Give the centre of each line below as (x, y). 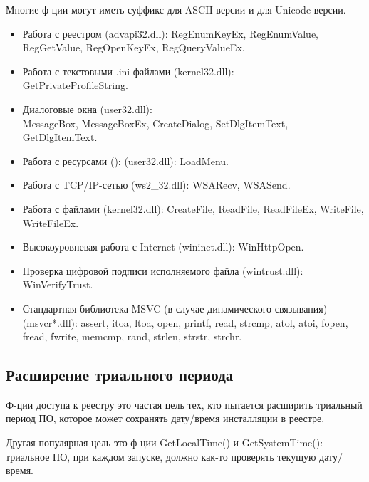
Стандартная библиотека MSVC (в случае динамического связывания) (175, 308)
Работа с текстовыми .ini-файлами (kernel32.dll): (128, 71)
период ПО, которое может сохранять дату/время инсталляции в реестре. (165, 418)
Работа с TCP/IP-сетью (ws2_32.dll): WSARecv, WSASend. (156, 185)
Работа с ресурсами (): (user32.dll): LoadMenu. (125, 161)
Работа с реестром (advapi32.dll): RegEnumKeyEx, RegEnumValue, (171, 33)
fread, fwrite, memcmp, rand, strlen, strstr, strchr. (132, 336)
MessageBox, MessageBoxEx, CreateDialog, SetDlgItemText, (155, 123)
